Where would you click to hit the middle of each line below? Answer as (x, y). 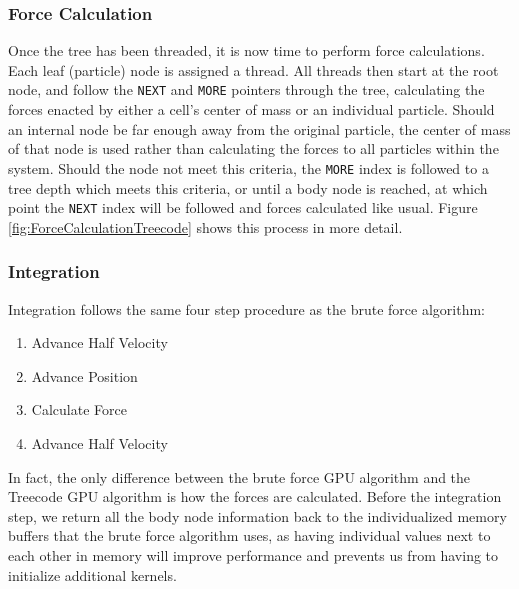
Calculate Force (79, 409)
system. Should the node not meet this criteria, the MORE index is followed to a (248, 167)
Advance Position (84, 375)
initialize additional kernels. (92, 574)
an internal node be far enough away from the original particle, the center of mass (259, 128)
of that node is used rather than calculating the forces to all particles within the (253, 148)
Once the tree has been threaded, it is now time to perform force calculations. (246, 50)
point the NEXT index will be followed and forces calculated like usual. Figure (243, 207)
